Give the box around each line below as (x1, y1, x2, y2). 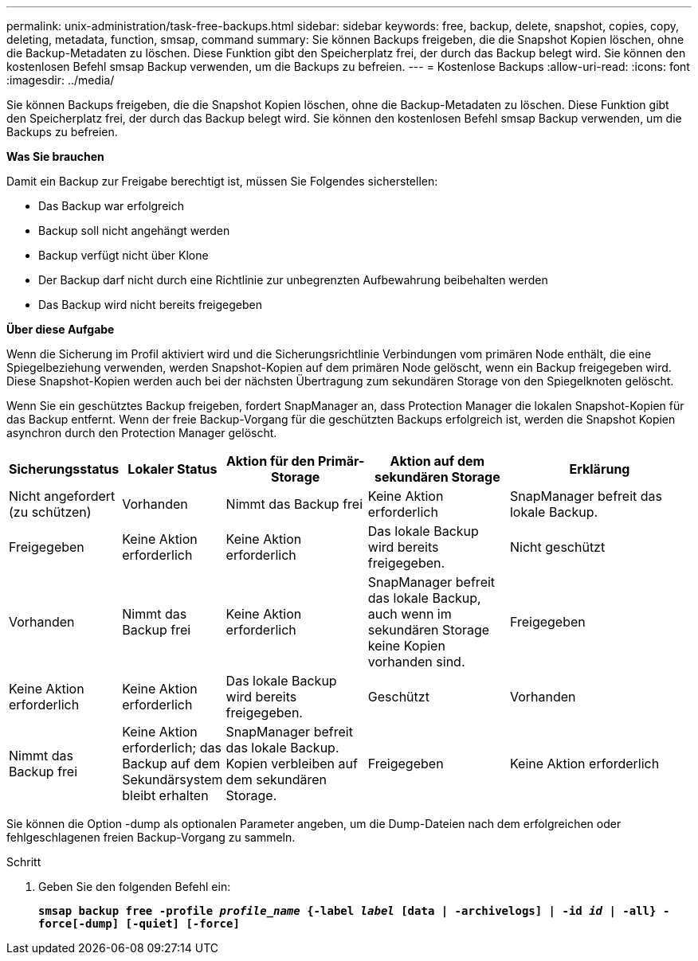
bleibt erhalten (122, 787, 209, 803)
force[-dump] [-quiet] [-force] (38, 917, 240, 930)
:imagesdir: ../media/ (6, 73, 115, 87)
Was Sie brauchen (6, 150, 104, 163)
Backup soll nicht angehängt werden (38, 224, 230, 237)
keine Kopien (367, 638, 445, 654)
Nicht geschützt (509, 539, 606, 555)
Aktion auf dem (390, 453, 485, 469)
